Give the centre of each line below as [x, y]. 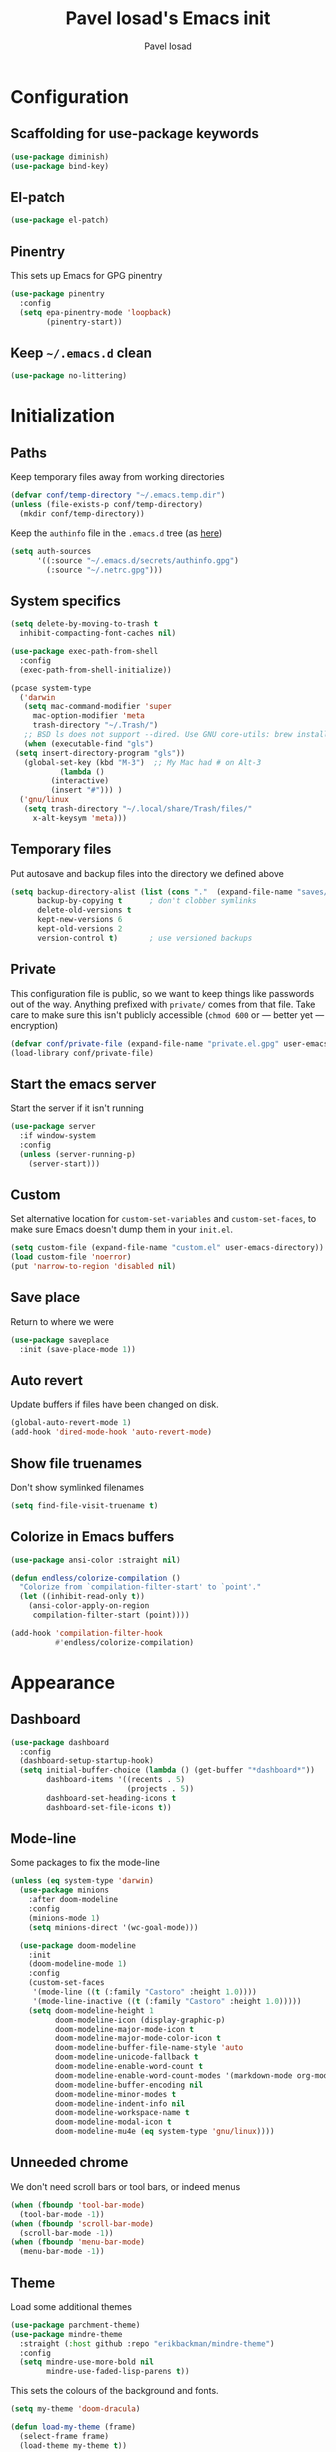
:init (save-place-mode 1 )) [78, 1349]
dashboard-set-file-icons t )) [109, 1807]
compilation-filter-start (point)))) [111, 1615]
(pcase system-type [51, 688]
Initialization [62, 416]
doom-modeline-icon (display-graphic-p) [140, 2020]
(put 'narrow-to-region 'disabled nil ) [93, 1267]
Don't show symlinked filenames [77, 1487]
